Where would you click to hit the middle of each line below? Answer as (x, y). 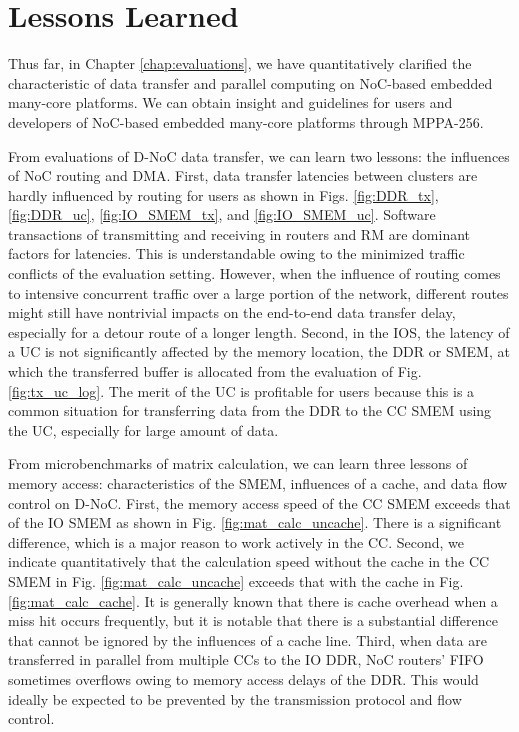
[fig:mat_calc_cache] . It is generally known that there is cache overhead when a (253, 600)
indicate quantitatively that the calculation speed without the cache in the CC (249, 561)
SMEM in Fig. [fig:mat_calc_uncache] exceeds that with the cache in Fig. (236, 580)
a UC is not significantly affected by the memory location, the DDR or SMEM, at (259, 351)
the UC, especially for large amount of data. (143, 429)
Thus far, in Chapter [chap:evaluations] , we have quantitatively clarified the (240, 63)
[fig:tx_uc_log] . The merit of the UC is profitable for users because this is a (241, 390)
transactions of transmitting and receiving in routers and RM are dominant (239, 233)
